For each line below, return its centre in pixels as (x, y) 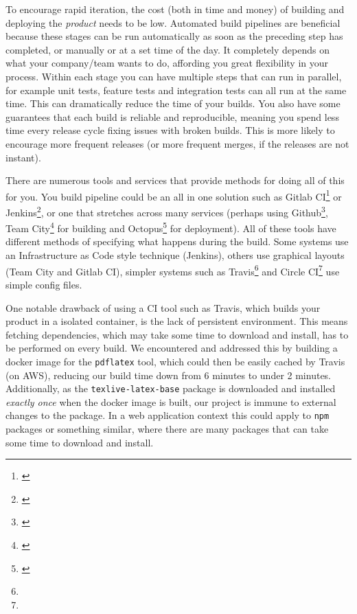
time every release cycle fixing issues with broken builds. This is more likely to (170, 130)
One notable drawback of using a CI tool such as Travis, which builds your (163, 307)
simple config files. (44, 284)
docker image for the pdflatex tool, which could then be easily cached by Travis (175, 361)
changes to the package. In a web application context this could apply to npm (168, 415)
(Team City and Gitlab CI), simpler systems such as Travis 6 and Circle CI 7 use (173, 270)
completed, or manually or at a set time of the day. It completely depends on (168, 49)
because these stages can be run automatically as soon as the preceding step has (174, 36)
